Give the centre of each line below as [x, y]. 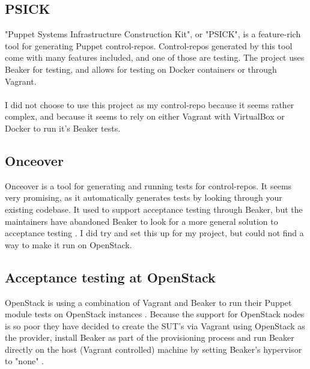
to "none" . [24, 361]
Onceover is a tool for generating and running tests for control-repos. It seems [148, 185]
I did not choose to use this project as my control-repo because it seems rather [150, 104]
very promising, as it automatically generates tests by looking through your [144, 197]
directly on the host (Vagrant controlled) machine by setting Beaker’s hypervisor [153, 349]
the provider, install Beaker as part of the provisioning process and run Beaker [150, 337]
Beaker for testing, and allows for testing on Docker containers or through [141, 69]
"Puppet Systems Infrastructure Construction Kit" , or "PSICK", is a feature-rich [153, 34]
